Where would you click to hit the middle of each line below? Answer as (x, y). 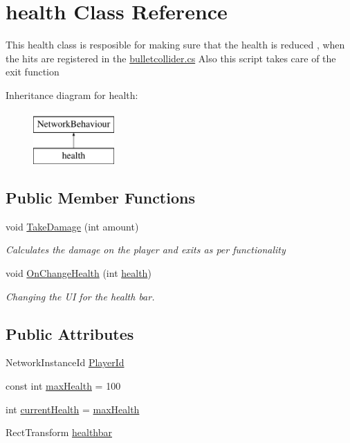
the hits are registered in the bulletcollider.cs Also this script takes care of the (171, 58)
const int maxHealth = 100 (63, 386)
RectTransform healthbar (59, 432)
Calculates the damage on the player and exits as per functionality (146, 250)
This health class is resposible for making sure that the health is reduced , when (175, 45)
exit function (33, 72)
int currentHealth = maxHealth (73, 409)
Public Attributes (70, 333)
